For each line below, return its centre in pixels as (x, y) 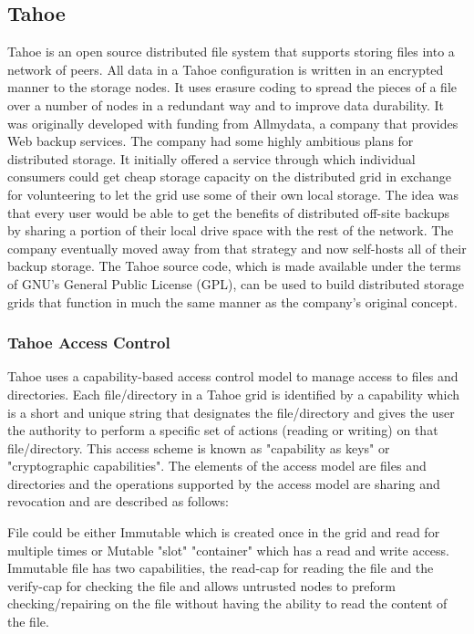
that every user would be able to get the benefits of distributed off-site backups (229, 212)
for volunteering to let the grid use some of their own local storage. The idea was (233, 194)
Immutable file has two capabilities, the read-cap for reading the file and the (221, 568)
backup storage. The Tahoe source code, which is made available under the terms (234, 266)
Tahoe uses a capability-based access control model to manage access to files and (233, 376)
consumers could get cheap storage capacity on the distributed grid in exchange (229, 177)
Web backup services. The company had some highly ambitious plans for (211, 141)
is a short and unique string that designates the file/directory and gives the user (231, 412)
